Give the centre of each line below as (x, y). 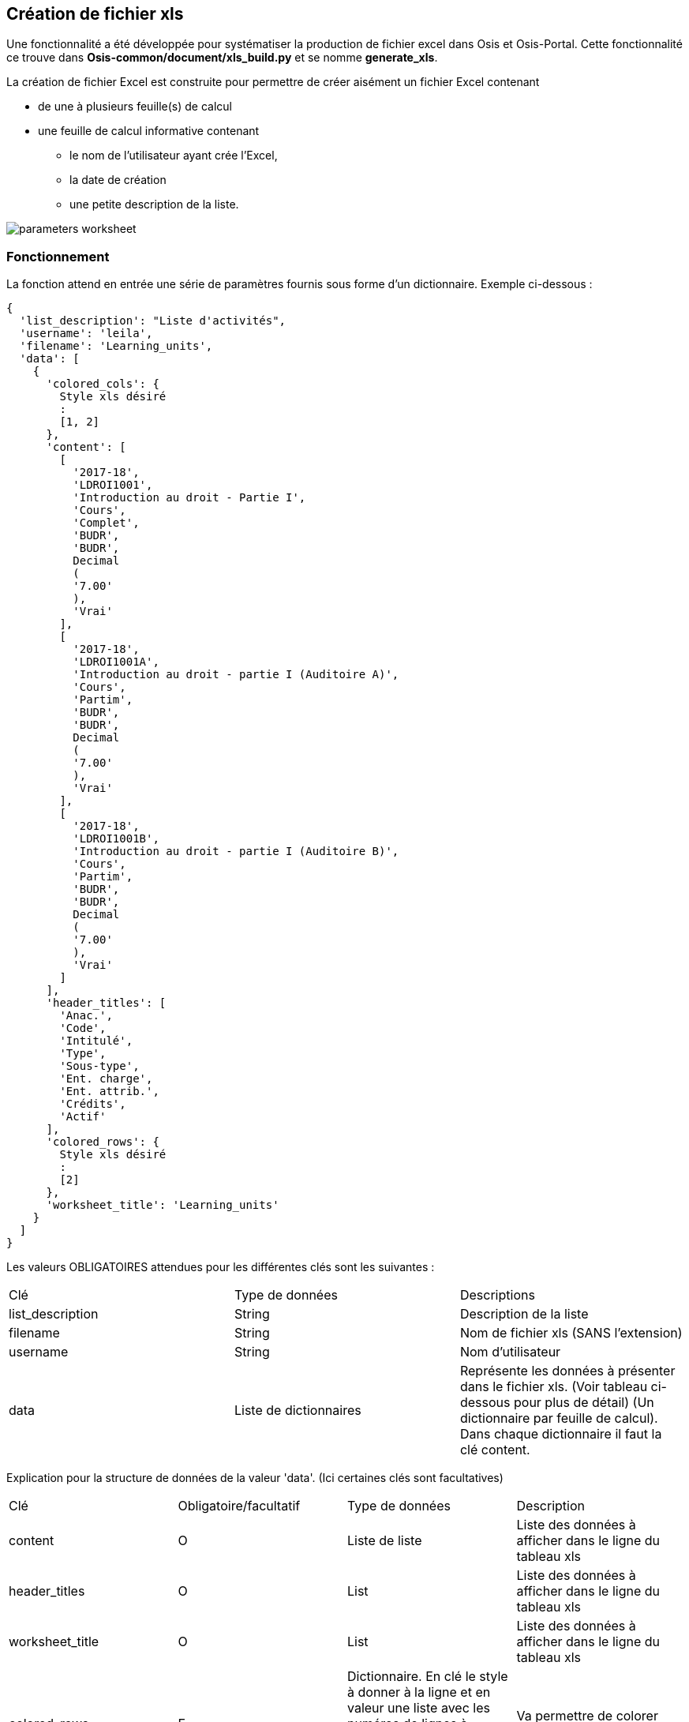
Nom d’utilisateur (510, 1352)
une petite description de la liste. (154, 204)
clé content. (495, 1450)
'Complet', (106, 523)
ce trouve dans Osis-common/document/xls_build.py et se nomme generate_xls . (222, 58)
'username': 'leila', (86, 334)
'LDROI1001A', (116, 662)
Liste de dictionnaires (298, 1411)
